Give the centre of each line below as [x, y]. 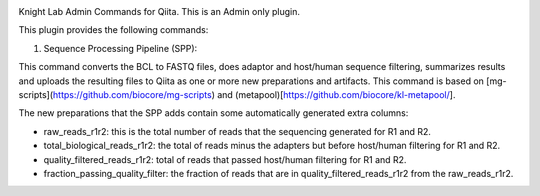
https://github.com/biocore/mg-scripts [132, 94]
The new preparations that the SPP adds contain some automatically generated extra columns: [213, 113]
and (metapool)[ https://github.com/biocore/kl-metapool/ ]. [336, 94]
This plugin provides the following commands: [113, 30]
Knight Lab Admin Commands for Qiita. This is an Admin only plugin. [159, 11]
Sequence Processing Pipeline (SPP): [120, 48]
